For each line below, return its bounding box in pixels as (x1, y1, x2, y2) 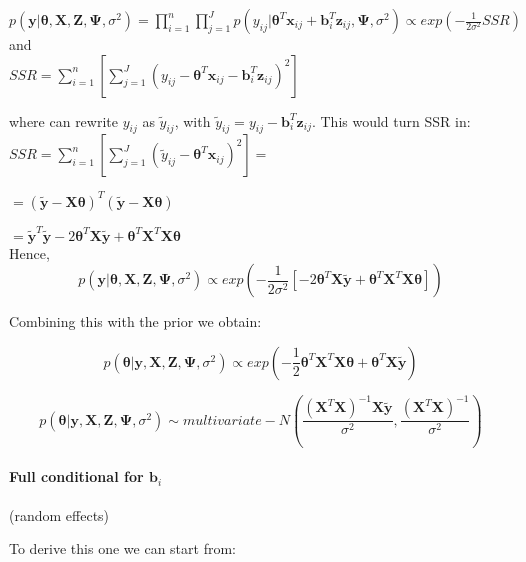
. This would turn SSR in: (311, 110, 471, 131)
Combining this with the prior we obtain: (9, 311, 262, 332)
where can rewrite (9, 110, 118, 131)
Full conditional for (9, 466, 144, 487)
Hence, (9, 242, 50, 263)
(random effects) (9, 504, 110, 525)
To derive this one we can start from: (9, 538, 236, 559)
